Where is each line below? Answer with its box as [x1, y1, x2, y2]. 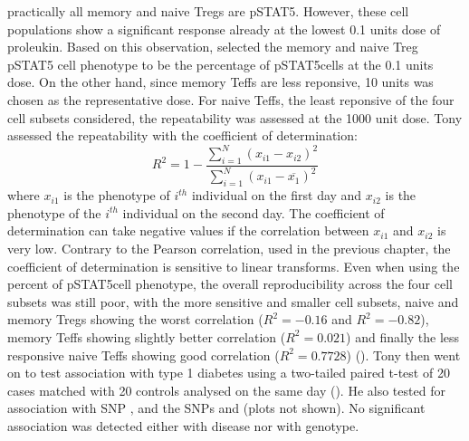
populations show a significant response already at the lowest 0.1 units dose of [7, 19, 441, 38]
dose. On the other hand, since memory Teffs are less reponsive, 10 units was [7, 72, 434, 91]
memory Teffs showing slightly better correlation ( [7, 327, 286, 346]
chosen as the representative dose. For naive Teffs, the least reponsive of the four [7, 90, 455, 109]
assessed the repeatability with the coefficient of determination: [7, 126, 358, 145]
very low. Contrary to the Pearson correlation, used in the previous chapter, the [7, 239, 451, 257]
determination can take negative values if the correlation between [7, 221, 369, 240]
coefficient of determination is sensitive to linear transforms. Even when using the [7, 256, 460, 275]
